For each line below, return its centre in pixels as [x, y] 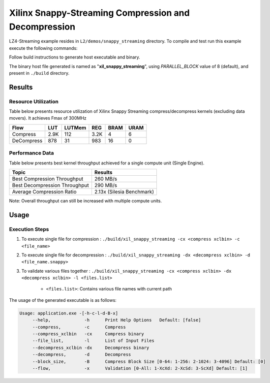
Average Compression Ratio [44, 191]
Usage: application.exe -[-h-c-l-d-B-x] [69, 313]
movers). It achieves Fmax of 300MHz [48, 118]
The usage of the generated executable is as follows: [63, 300]
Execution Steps [29, 229]
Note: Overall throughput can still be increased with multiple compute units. [86, 201]
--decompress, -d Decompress [82, 355]
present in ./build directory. [39, 73]
